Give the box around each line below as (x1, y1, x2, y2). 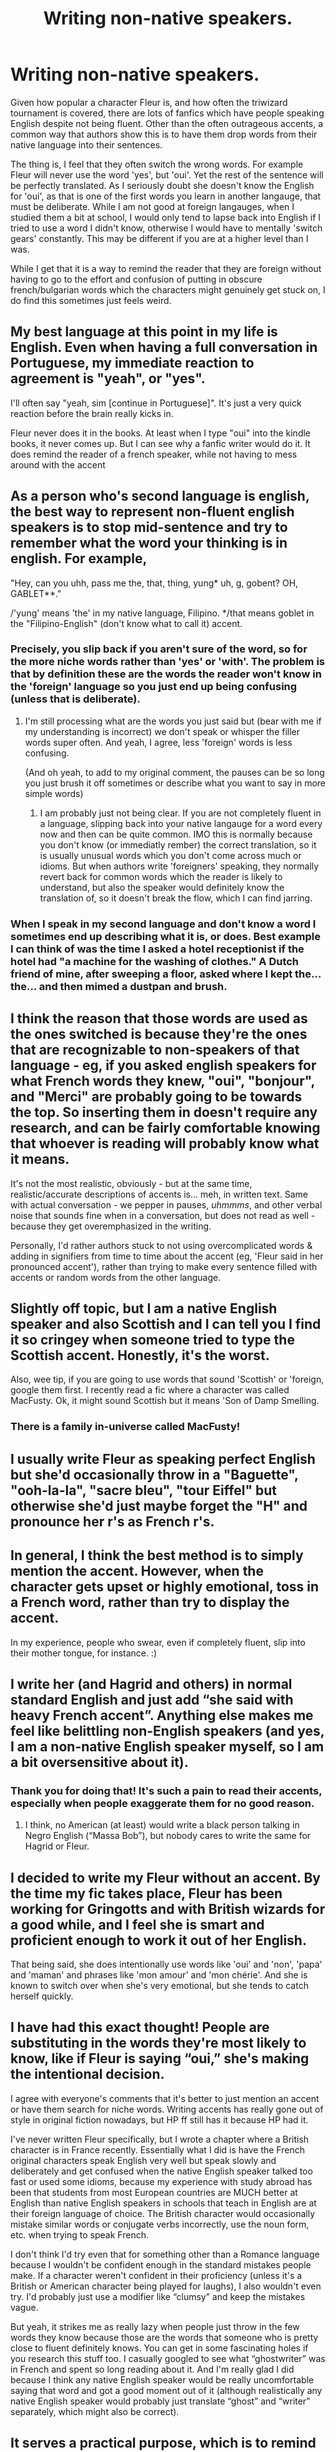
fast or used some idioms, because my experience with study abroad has (10, 2175, 313, 2187)
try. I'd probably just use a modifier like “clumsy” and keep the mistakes (10, 2290, 306, 2302)
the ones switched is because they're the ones (10, 1026, 308, 1043)
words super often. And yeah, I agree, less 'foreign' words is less (24, 736, 293, 748)
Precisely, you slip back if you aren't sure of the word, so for (10, 642, 308, 656)
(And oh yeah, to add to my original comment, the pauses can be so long (24, 766, 325, 778)
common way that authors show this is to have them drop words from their (10, 128, 318, 140)
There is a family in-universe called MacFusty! (10, 1420, 241, 1434)
